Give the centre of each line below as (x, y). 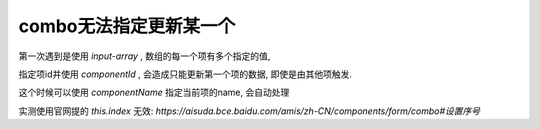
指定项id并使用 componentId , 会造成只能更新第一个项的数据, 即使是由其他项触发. (185, 74)
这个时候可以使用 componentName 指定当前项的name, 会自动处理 (154, 92)
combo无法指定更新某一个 (127, 26)
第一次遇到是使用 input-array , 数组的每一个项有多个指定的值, (144, 56)
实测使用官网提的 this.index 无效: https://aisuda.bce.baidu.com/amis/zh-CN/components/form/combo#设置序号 (249, 111)
